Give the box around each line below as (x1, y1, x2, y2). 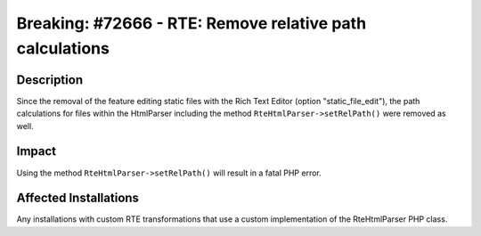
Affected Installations (16, 191, 140, 206)
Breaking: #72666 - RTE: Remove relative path (16, 13, 367, 33)
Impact (16, 143, 57, 159)
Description (16, 72, 84, 87)
